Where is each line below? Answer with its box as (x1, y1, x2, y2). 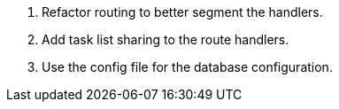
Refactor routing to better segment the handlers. (42, 4, 323, 19)
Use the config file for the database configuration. (42, 59, 333, 74)
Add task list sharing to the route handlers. (42, 32, 289, 47)
